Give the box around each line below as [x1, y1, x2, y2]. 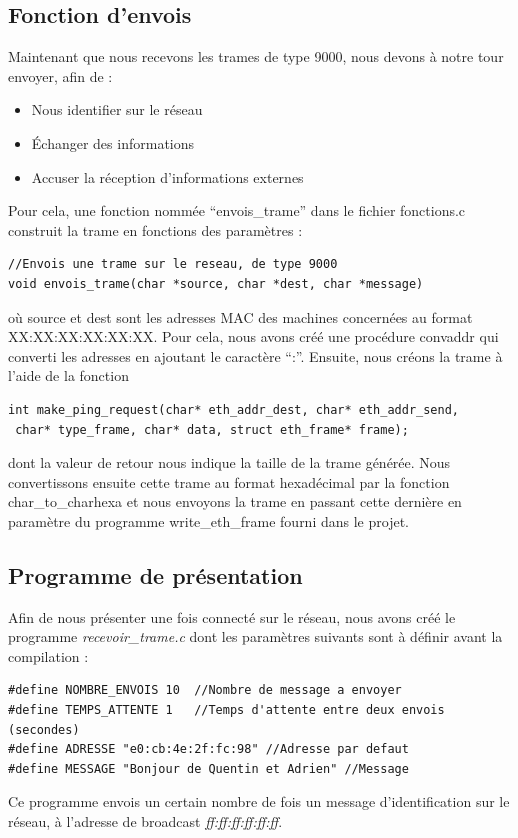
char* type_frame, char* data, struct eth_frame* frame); [15, 422, 409, 437]
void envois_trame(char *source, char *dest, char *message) [8, 276, 424, 291]
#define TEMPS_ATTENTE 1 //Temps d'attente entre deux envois [8, 703, 445, 718]
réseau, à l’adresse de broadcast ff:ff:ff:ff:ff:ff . [8, 811, 283, 832]
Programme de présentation [8, 559, 303, 590]
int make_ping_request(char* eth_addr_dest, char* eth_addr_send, [8, 402, 460, 417]
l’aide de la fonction [8, 365, 129, 386]
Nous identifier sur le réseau [31, 99, 203, 120]
